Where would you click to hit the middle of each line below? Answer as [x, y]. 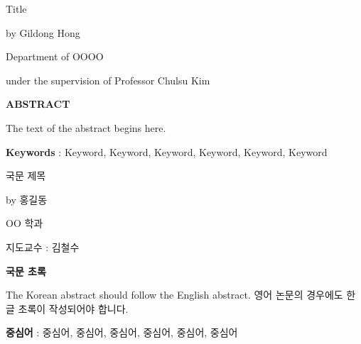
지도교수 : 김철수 [43, 246]
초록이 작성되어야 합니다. [73, 308]
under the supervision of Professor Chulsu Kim [108, 80]
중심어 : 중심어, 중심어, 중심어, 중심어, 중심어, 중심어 [122, 332]
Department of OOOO [55, 56]
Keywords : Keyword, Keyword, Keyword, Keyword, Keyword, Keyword [167, 151]
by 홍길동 [27, 199]
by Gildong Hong [43, 32]
